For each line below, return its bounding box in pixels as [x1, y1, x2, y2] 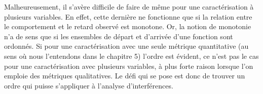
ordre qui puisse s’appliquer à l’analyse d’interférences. [4, 80, 173, 90]
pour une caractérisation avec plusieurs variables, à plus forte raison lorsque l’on [4, 60, 253, 71]
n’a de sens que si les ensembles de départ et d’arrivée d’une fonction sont [4, 31, 233, 41]
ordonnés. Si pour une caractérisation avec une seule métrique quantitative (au [4, 41, 249, 51]
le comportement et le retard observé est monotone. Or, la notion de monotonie [4, 21, 251, 32]
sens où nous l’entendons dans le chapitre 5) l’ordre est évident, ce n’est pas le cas [4, 50, 259, 61]
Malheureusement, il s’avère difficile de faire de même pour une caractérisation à [4, 2, 254, 12]
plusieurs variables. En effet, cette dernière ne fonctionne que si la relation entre [4, 11, 252, 22]
